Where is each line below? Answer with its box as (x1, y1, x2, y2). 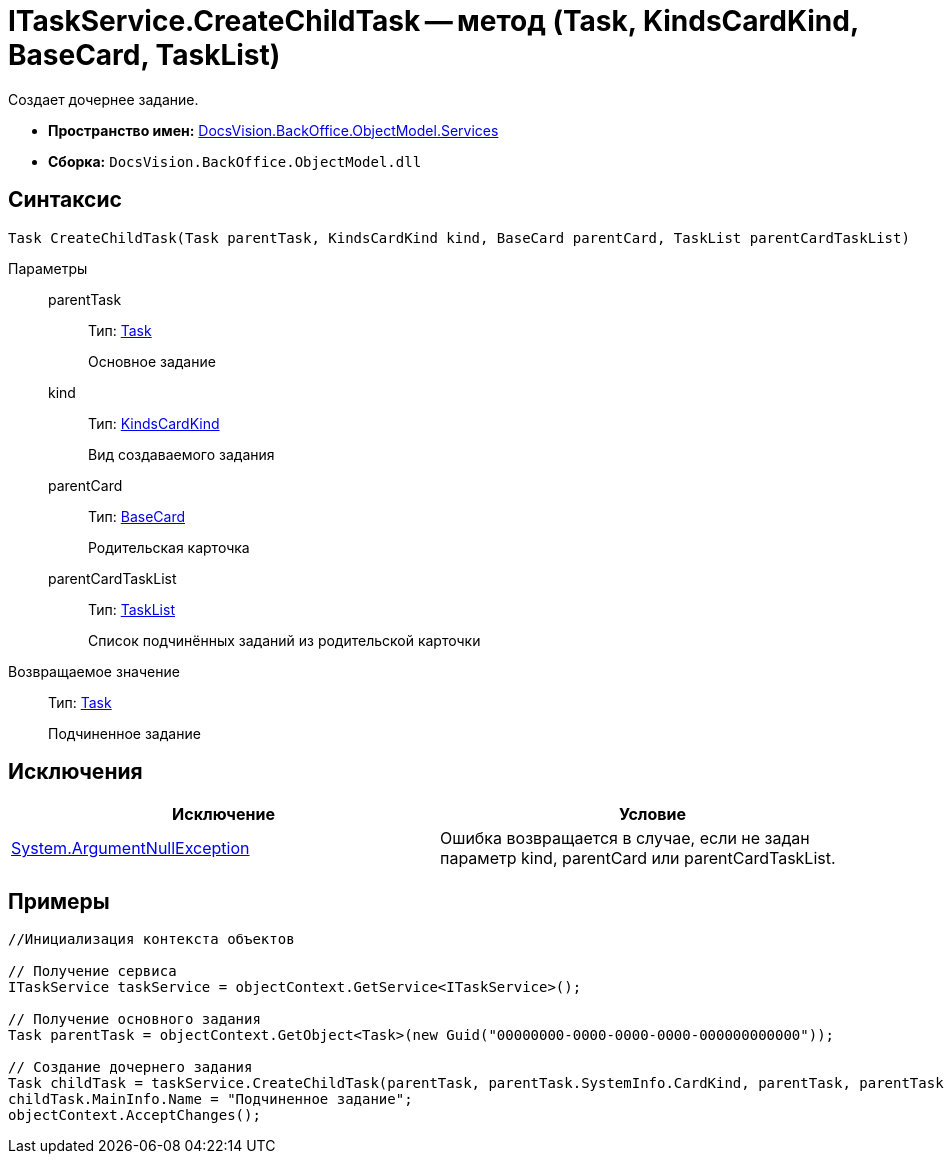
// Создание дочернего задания (8, 1059, 253, 1076)
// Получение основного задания (8, 1011, 261, 1028)
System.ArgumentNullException (11, 838, 250, 859)
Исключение (172, 804, 275, 825)
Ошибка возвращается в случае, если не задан (440, 828, 810, 849)
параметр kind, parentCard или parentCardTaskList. (440, 848, 836, 869)
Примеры (8, 888, 110, 914)
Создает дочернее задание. (8, 90, 199, 108)
